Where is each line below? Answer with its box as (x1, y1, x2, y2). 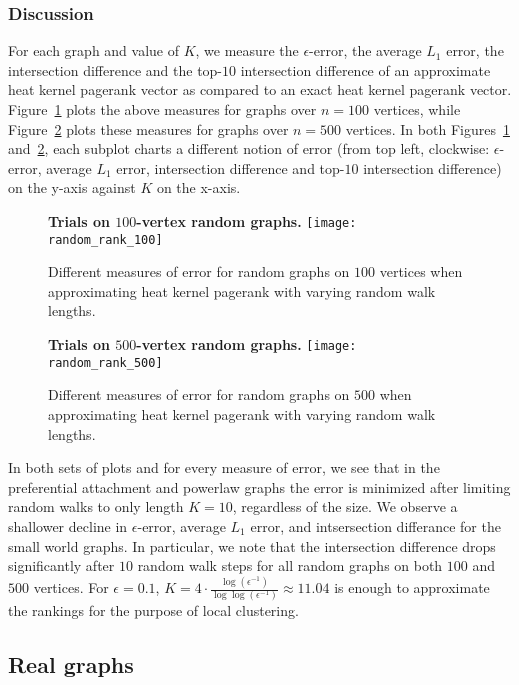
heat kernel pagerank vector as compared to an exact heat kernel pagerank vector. (8, 79, 512, 100)
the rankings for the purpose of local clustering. (8, 600, 299, 621)
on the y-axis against (8, 177, 136, 198)
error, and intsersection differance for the (250, 515, 501, 536)
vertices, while (373, 99, 461, 119)
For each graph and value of (8, 40, 180, 61)
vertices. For (33, 577, 109, 598)
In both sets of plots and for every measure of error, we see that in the (8, 457, 440, 478)
